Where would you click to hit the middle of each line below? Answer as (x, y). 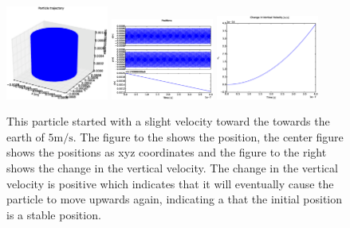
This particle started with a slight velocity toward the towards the (168, 121)
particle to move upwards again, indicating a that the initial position (175, 199)
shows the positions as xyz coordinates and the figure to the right (167, 152)
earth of (26, 136)
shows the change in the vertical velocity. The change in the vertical (172, 168)
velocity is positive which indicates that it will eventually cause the (170, 183)
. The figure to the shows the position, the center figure (208, 136)
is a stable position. (54, 214)
